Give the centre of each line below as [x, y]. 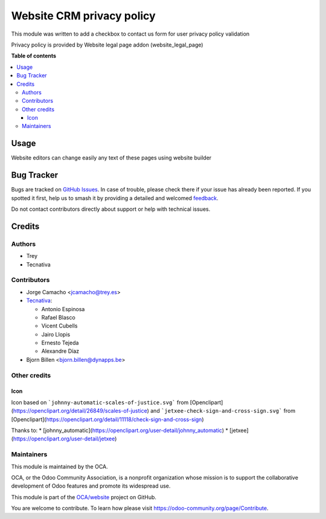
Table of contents [34, 56]
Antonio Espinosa [63, 309]
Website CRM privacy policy [84, 16]
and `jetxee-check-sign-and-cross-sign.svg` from [223, 411]
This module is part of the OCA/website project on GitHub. [84, 497]
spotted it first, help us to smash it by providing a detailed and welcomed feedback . [115, 198]
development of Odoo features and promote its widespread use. [91, 486]
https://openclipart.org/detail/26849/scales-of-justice [80, 411]
